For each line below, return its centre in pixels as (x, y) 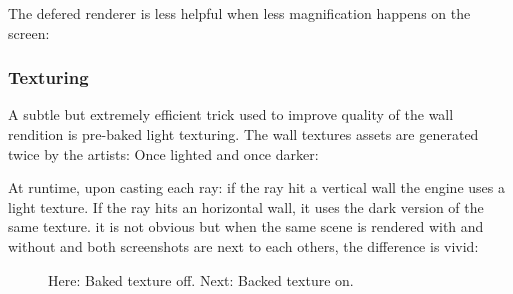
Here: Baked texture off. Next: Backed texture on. (201, 279)
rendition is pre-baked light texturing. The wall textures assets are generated (243, 134)
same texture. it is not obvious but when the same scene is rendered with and (246, 226)
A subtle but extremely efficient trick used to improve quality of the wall (231, 114)
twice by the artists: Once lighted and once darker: (163, 153)
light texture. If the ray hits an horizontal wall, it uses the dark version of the (246, 206)
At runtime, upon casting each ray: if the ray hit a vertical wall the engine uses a (256, 187)
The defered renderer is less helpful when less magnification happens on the (239, 13)
